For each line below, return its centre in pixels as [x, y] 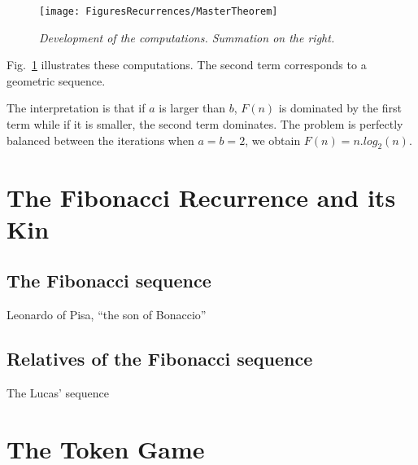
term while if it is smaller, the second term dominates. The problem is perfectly [205, 124]
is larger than [192, 108]
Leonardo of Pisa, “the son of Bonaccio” [107, 315]
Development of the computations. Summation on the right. [187, 37]
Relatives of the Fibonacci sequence [160, 359]
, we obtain [273, 140]
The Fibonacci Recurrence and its [201, 197]
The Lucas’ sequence [58, 392]
